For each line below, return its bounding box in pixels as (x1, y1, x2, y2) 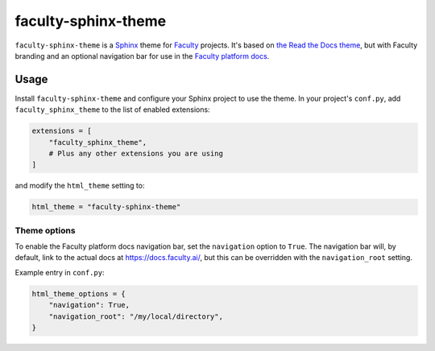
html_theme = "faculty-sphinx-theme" (31, 202, 181, 212)
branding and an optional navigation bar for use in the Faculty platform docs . (14, 51, 270, 60)
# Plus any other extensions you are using (48, 149, 223, 158)
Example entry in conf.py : (14, 267, 105, 277)
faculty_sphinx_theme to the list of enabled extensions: (14, 105, 210, 114)
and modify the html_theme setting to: (14, 181, 145, 191)
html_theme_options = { (31, 289, 126, 298)
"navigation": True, (48, 300, 130, 310)
